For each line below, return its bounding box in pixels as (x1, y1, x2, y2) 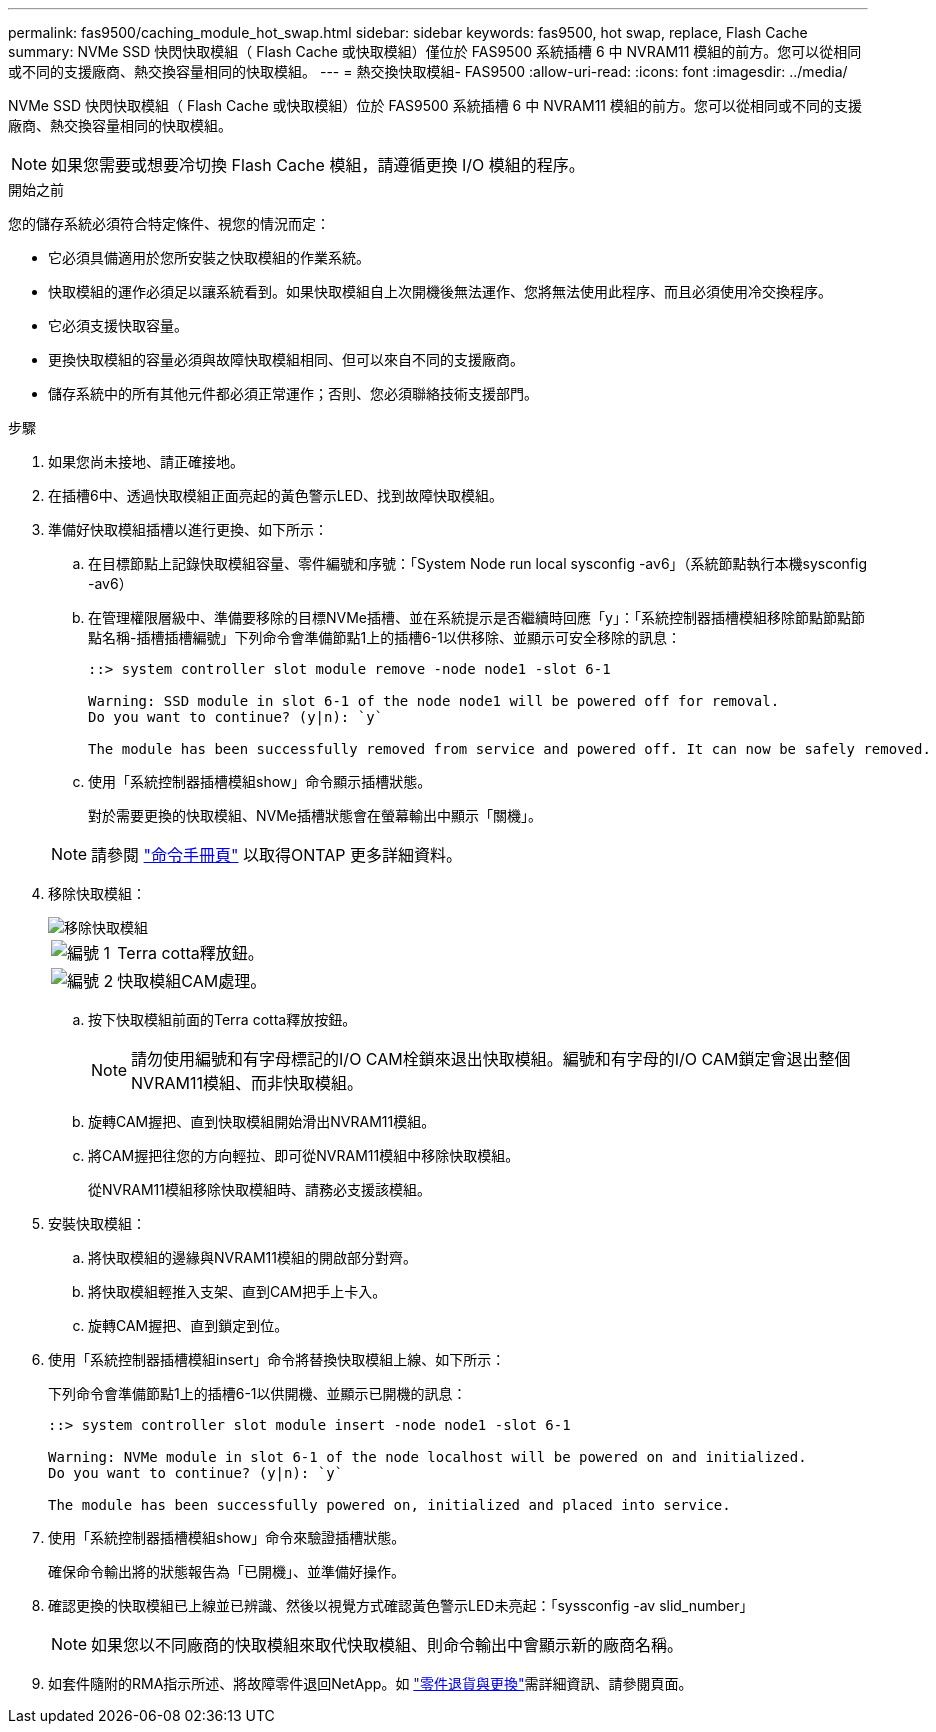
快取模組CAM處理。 (117, 971, 267, 991)
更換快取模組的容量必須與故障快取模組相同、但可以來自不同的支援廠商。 (48, 351, 524, 368)
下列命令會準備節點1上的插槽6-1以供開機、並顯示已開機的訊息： (48, 1385, 467, 1402)
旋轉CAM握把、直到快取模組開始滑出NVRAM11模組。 (88, 1113, 436, 1130)
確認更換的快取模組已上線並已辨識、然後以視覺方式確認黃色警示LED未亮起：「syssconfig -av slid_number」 (48, 1597, 754, 1614)
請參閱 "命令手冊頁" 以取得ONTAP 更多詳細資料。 (91, 845, 463, 865)
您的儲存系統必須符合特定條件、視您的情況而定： (8, 215, 330, 232)
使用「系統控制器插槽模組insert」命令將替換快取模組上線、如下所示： (48, 1351, 506, 1368)
